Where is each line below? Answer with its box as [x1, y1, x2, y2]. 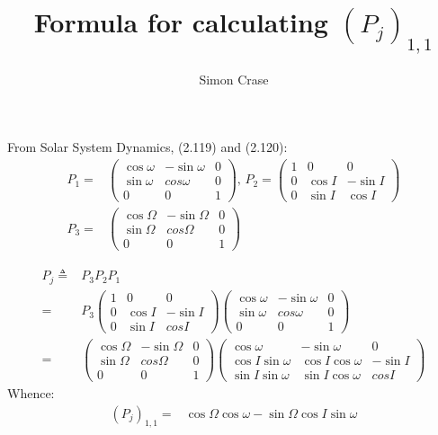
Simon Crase [199, 69, 269, 88]
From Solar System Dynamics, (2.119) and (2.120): [7, 138, 288, 156]
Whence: [7, 383, 55, 402]
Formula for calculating [33, 4, 328, 40]
